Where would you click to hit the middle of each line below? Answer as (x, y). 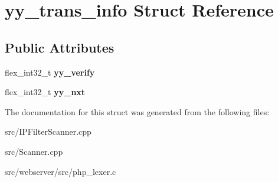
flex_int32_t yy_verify (50, 72)
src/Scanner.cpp (34, 151)
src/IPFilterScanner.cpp (48, 131)
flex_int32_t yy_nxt (45, 92)
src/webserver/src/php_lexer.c (60, 171)
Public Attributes (60, 47)
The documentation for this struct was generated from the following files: (137, 111)
